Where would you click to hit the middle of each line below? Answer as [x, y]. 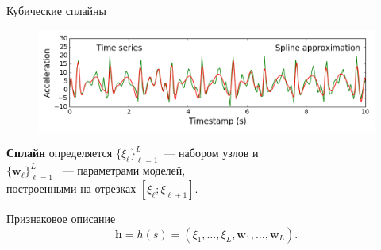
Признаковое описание [61, 218]
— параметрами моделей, [124, 170]
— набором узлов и [211, 153]
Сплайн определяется [60, 153]
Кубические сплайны [56, 10]
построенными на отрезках [71, 188]
